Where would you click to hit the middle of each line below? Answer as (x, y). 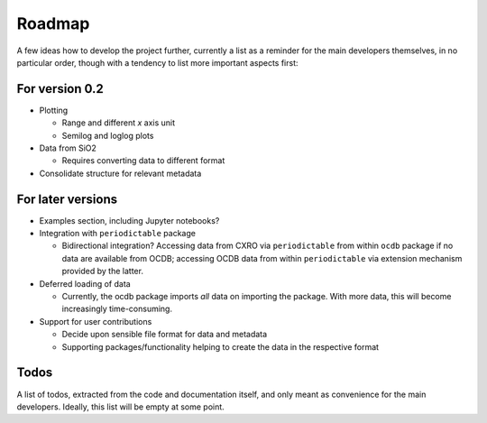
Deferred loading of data (85, 283)
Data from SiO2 (68, 148)
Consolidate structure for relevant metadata (120, 173)
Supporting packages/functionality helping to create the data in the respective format (220, 346)
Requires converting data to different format (143, 161)
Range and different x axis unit (119, 123)
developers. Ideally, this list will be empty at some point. (120, 407)
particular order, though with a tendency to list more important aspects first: (157, 62)
